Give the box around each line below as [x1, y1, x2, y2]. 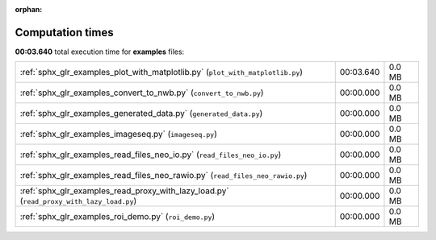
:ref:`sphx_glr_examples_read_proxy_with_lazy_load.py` [19, 185, 229, 197]
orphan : [15, 5, 43, 14]
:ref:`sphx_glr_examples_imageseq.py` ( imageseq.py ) [19, 129, 217, 140]
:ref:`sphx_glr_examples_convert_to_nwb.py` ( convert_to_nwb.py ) [19, 87, 264, 98]
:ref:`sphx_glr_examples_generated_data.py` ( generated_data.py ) [19, 108, 263, 119]
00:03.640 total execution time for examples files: [15, 47, 185, 56]
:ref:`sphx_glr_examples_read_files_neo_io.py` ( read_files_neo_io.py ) [19, 149, 282, 160]
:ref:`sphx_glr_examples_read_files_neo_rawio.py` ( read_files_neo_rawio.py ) [19, 170, 308, 181]
